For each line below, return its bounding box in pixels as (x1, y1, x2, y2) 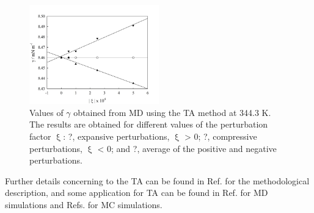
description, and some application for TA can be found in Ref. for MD (5, 186, 268, 199)
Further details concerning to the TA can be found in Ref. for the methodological (5, 174, 310, 187)
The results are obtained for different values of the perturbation (29, 118, 268, 131)
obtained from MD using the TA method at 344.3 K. (73, 106, 271, 118)
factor (29, 129, 51, 142)
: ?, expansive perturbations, (63, 129, 170, 142)
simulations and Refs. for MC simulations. (5, 198, 162, 211)
